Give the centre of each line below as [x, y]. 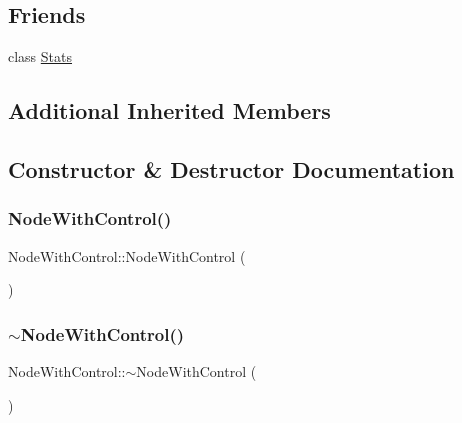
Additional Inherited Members [169, 110]
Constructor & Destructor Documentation [231, 168]
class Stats [40, 56]
